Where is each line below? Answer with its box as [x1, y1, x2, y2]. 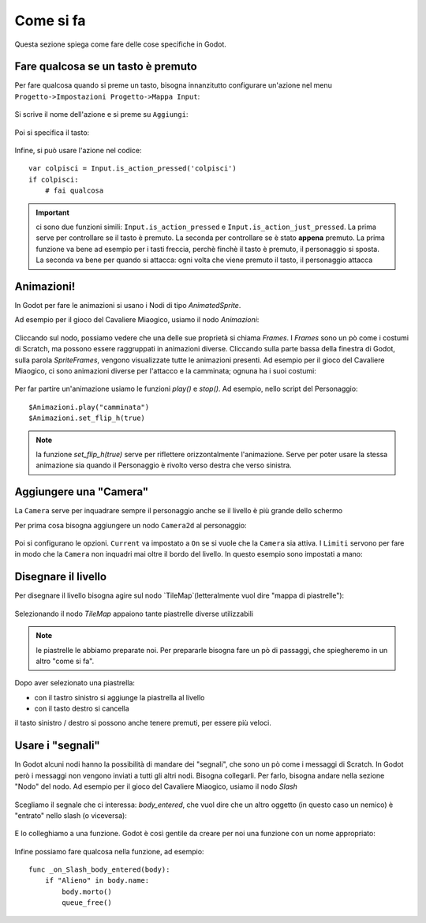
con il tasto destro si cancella [34, 704, 129, 714]
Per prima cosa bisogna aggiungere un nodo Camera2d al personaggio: [14, 520, 248, 530]
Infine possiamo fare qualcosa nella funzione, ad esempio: [14, 846, 204, 856]
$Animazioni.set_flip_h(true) [28, 414, 146, 422]
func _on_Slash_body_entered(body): [28, 865, 170, 874]
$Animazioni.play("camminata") [28, 403, 150, 411]
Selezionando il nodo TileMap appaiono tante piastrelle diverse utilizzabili [14, 609, 254, 618]
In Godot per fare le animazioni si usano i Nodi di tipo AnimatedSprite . [14, 301, 241, 310]
